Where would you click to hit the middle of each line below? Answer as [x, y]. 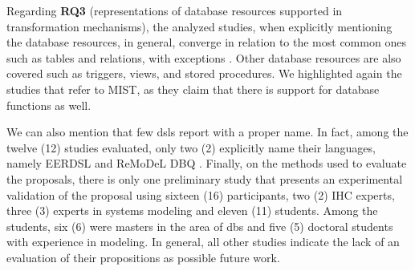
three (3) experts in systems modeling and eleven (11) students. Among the [192, 210]
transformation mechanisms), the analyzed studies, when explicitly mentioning [199, 26]
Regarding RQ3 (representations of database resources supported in [175, 10]
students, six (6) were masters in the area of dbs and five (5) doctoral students [200, 226]
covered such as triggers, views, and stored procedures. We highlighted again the [204, 73]
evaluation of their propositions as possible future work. [143, 257]
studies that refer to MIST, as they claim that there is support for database [193, 89]
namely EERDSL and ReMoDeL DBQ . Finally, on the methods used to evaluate [207, 163]
